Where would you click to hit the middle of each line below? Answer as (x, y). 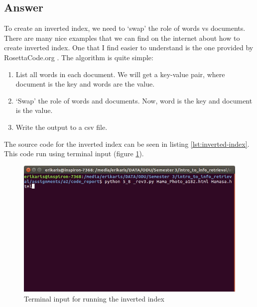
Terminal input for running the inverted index (94, 299)
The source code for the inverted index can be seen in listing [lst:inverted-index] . (127, 144)
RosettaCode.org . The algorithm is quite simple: (79, 57)
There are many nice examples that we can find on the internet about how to (122, 38)
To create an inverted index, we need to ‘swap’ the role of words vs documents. (125, 28)
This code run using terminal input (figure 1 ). (74, 153)
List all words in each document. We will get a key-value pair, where (120, 74)
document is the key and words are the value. (85, 84)
